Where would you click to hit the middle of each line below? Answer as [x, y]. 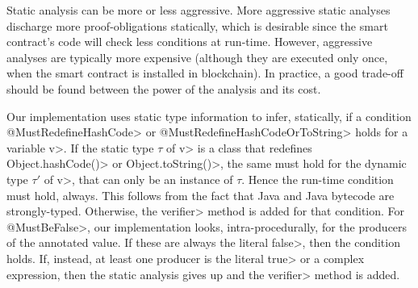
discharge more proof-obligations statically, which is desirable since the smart [197, 25]
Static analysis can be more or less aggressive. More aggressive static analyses [199, 10]
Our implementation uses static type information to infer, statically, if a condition [209, 116]
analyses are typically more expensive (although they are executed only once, [197, 57]
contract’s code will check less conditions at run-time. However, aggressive [190, 42]
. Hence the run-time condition [318, 179]
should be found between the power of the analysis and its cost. [164, 88]
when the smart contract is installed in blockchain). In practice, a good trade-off [205, 73]
